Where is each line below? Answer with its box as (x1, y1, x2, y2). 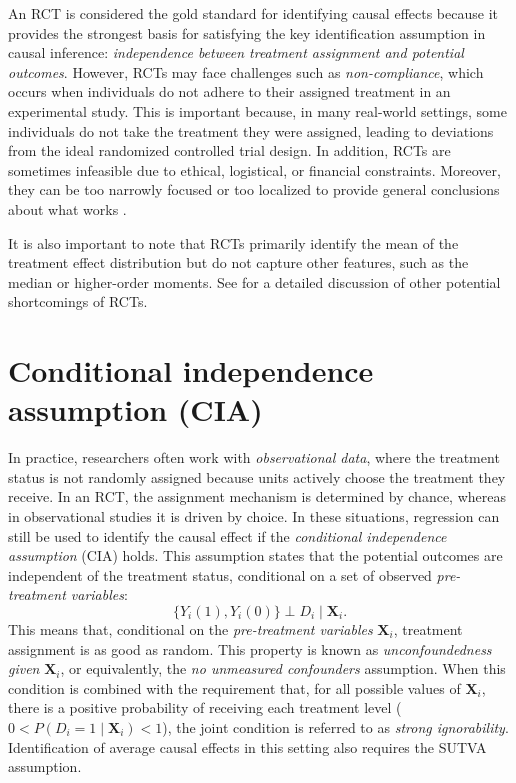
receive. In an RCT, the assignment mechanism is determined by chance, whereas (8, 486, 506, 507)
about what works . (8, 198, 127, 219)
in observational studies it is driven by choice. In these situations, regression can (8, 506, 500, 526)
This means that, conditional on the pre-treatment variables (8, 618, 373, 639)
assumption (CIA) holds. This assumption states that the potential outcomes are (8, 545, 503, 566)
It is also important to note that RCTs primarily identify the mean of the (8, 232, 459, 253)
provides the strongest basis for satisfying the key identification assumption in (8, 22, 486, 43)
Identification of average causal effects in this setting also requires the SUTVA (8, 736, 487, 757)
